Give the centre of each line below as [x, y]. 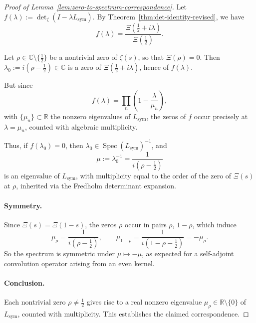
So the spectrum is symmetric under [59, 253]
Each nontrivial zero [35, 302]
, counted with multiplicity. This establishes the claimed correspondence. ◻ [133, 314]
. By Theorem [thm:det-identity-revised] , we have [168, 16]
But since [18, 85]
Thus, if [16, 145]
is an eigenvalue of [32, 175]
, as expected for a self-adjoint [188, 253]
